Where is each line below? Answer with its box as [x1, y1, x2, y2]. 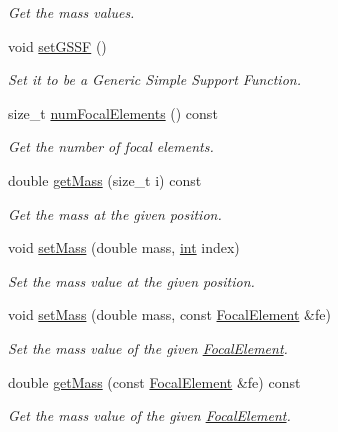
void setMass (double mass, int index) [8, 237, 240, 258]
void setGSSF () [8, 35, 107, 56]
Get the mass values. [8, 2, 135, 22]
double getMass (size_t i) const [8, 169, 202, 190]
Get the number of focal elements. [8, 136, 214, 157]
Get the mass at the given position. [8, 203, 222, 224]
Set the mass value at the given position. [8, 270, 255, 291]
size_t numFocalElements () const [8, 102, 218, 123]
